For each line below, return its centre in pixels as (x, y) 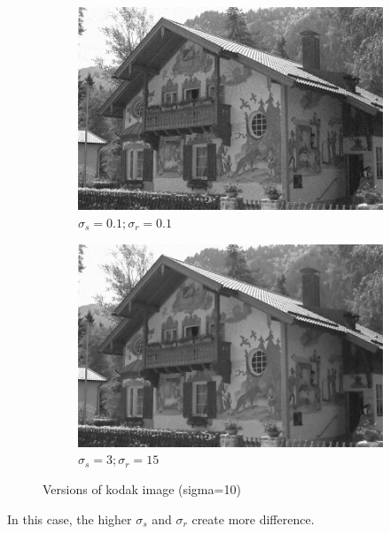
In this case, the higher (70, 519)
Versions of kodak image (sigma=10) (142, 489)
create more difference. (253, 519)
